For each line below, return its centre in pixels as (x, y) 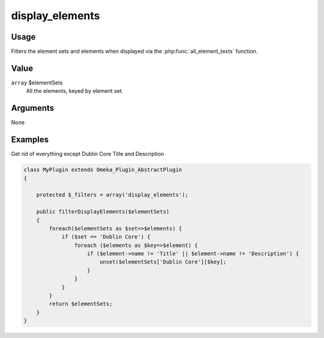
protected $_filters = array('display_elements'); (112, 195)
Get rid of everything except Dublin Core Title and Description (88, 154)
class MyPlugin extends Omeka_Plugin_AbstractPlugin (103, 170)
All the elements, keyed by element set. (75, 91)
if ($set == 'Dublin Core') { (106, 237)
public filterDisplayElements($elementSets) (103, 212)
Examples (30, 140)
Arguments (33, 108)
